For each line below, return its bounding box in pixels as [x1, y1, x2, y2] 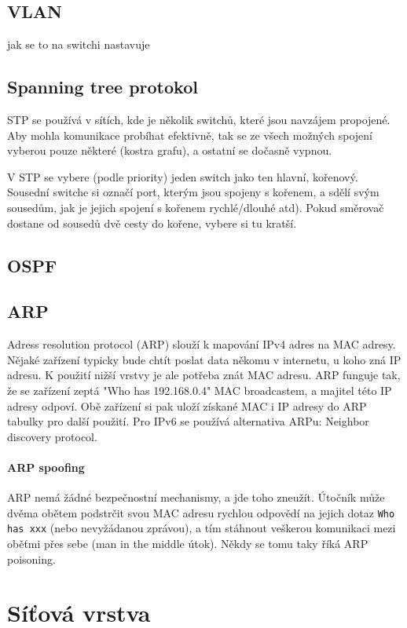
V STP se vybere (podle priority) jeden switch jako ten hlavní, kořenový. [7, 168, 358, 184]
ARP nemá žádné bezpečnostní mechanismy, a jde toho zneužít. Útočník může [7, 489, 385, 506]
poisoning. [7, 550, 56, 567]
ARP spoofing [7, 458, 85, 475]
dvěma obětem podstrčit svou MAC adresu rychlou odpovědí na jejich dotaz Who [7, 504, 395, 520]
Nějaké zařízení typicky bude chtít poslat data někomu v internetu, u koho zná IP [7, 351, 401, 367]
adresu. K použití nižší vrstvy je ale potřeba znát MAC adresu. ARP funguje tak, [7, 367, 401, 383]
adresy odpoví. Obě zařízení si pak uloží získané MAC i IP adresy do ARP [7, 397, 367, 414]
